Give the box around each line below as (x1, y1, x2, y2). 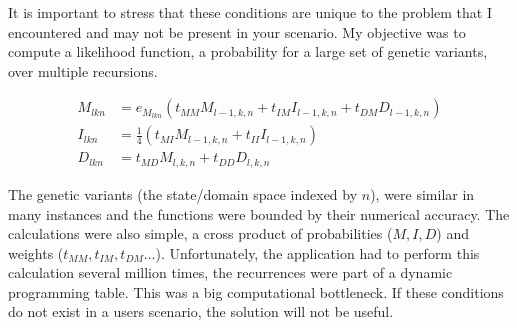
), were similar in (370, 183, 475, 204)
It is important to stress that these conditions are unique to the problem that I (8, 2, 492, 22)
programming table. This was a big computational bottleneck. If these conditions (8, 281, 504, 302)
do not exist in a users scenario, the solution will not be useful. (8, 301, 394, 322)
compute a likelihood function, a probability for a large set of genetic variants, (8, 41, 488, 62)
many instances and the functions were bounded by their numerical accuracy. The (8, 203, 510, 224)
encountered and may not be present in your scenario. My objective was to (8, 21, 466, 42)
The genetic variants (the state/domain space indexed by (8, 183, 358, 204)
